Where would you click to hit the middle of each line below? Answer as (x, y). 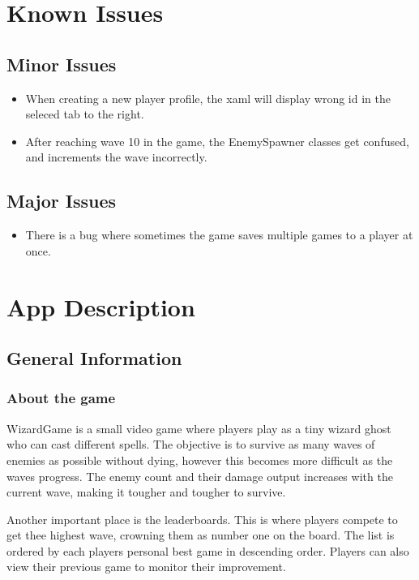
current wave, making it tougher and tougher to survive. (146, 492)
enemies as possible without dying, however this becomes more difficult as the (200, 460)
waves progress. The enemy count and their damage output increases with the (200, 476)
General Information (94, 358)
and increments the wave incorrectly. (116, 157)
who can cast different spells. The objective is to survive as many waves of (191, 444)
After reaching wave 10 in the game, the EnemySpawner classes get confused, (217, 141)
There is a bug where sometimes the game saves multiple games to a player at (219, 235)
